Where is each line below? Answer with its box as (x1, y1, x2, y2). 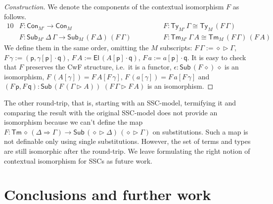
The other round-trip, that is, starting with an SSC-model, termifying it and (4, 98, 236, 108)
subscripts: (160, 42, 192, 53)
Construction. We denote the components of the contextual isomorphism (4, 1, 224, 11)
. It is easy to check (187, 52, 246, 62)
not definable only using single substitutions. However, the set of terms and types (4, 136, 251, 146)
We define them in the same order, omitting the (4, 42, 149, 53)
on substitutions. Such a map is (152, 126, 248, 136)
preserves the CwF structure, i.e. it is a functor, (26, 62, 172, 72)
